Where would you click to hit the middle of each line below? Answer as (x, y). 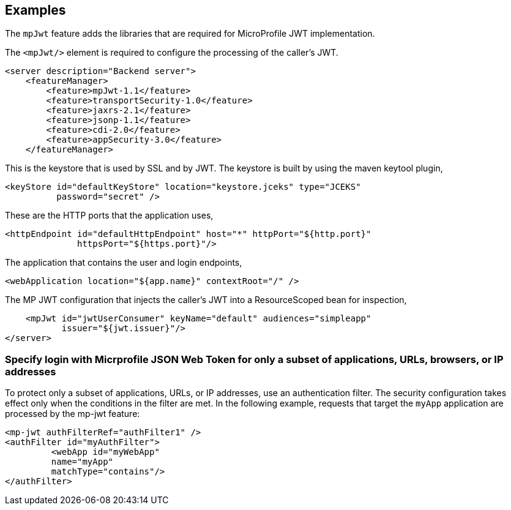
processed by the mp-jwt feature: (73, 414)
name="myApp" (82, 462)
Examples (35, 10)
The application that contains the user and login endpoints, (124, 263)
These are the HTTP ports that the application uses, (109, 216)
